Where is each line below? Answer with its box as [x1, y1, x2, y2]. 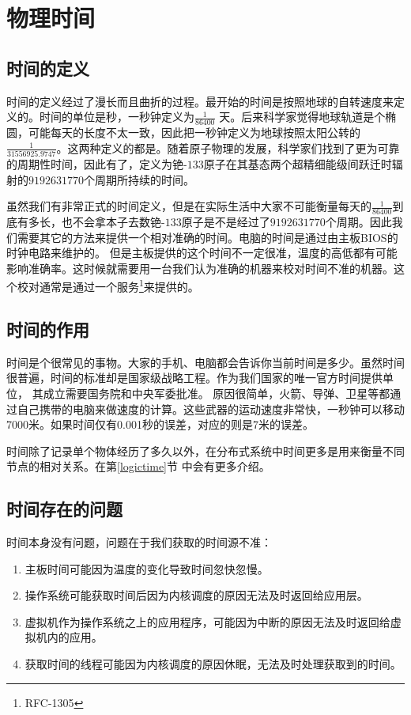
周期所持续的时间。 [94, 171, 194, 187]
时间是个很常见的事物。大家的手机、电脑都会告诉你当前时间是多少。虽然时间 [6, 354, 405, 370]
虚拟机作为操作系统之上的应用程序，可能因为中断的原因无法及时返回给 [25, 613, 390, 630]
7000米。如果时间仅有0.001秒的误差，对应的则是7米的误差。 [6, 416, 314, 433]
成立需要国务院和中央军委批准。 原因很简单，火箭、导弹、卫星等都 [43, 384, 390, 401]
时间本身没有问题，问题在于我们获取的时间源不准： [6, 534, 272, 550]
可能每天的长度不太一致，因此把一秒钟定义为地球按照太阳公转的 [28, 124, 360, 140]
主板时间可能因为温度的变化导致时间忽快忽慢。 [25, 560, 269, 577]
